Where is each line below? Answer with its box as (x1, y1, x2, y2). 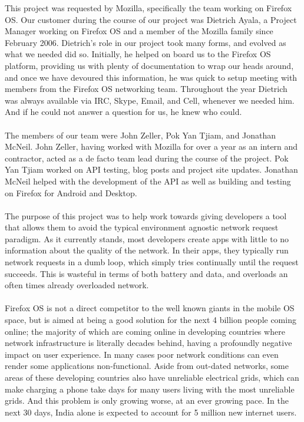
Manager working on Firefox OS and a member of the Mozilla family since (5, 25, 273, 37)
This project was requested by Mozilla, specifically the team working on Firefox (5, 2, 292, 14)
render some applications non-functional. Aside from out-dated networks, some (5, 360, 289, 372)
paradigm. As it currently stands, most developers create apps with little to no (5, 232, 289, 245)
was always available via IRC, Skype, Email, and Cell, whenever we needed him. (5, 94, 295, 106)
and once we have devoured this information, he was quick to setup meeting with (5, 71, 298, 83)
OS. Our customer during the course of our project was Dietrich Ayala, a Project (5, 13, 297, 25)
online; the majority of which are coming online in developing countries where (5, 325, 285, 337)
